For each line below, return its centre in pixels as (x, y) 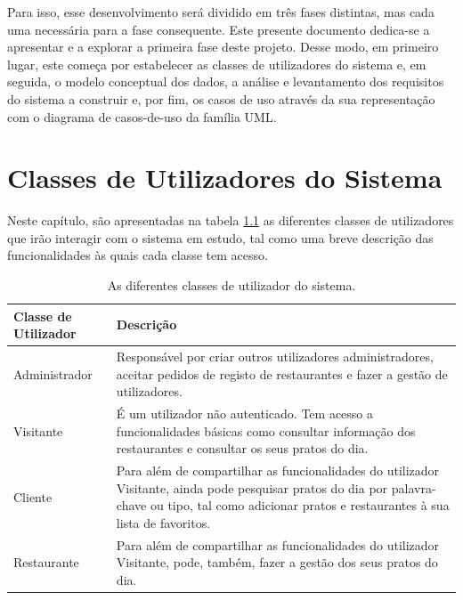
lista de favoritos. (163, 522)
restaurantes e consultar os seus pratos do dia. (242, 448)
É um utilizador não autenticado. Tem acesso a (245, 414)
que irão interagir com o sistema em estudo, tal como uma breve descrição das (220, 237)
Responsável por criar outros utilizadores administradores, (275, 357)
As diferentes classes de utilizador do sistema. (231, 285)
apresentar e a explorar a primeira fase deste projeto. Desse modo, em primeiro (223, 47)
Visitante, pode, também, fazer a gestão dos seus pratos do (277, 562)
